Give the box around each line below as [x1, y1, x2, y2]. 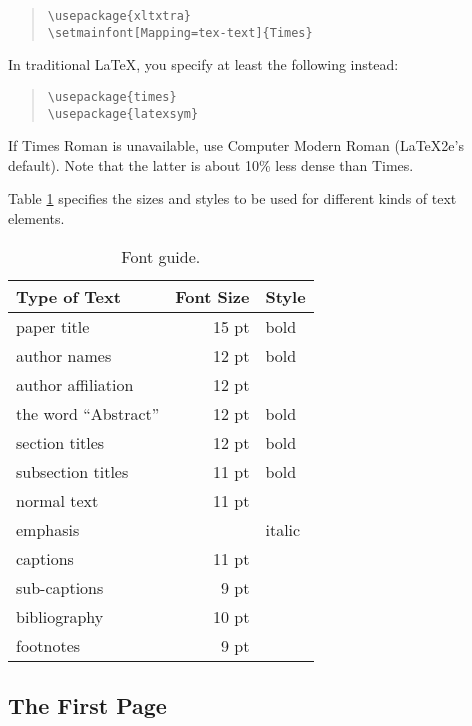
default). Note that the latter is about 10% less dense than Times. [8, 154, 414, 175]
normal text [16, 488, 99, 512]
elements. [8, 208, 65, 228]
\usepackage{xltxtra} [47, 9, 191, 23]
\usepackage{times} [47, 89, 177, 104]
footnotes [16, 633, 81, 657]
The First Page [8, 689, 167, 720]
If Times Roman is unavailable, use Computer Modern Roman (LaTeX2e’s [8, 135, 464, 156]
